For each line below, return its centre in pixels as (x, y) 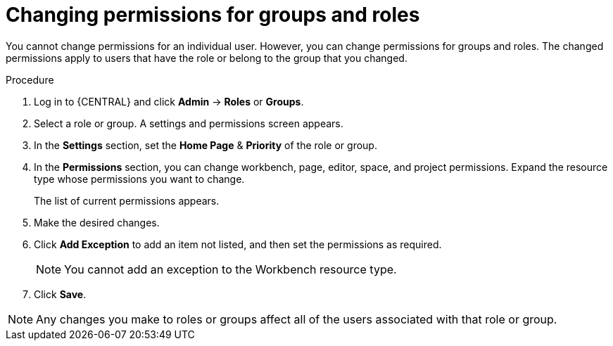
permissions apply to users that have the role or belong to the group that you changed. (207, 58)
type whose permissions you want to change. (139, 179)
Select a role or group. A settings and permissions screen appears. (189, 123)
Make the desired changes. (97, 222)
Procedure (30, 79)
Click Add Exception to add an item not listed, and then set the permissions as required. (238, 244)
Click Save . (60, 294)
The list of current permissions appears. (127, 200)
